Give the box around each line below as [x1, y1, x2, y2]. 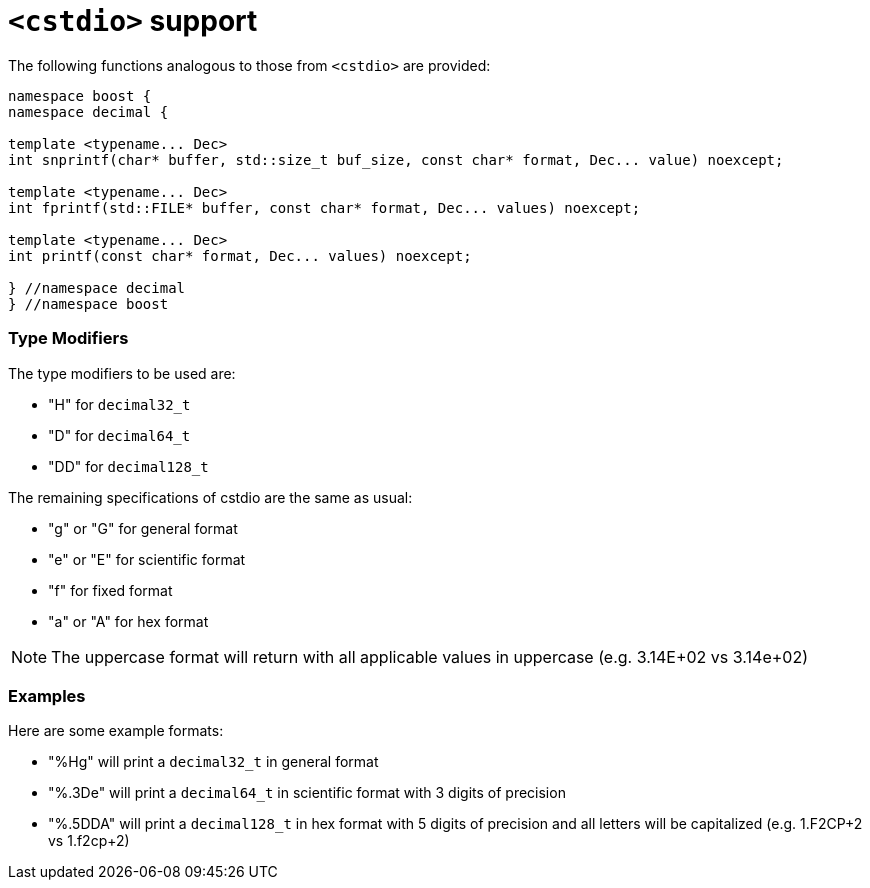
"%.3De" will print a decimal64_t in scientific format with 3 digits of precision [48, 784, 566, 802]
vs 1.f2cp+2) [48, 832, 130, 850]
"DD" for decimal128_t [48, 457, 209, 475]
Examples [8, 685, 86, 706]
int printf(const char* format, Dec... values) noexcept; [8, 247, 472, 264]
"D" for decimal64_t [48, 426, 191, 444]
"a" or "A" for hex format [48, 612, 209, 630]
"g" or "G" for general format [48, 519, 238, 537]
